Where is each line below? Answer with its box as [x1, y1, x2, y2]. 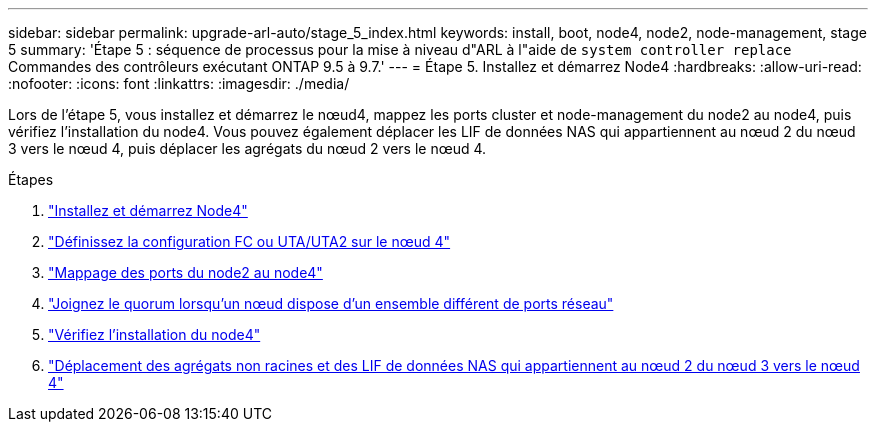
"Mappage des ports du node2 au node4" [48, 264, 323, 281]
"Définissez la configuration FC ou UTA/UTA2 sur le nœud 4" [48, 233, 451, 250]
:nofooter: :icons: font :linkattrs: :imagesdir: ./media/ [8, 75, 350, 92]
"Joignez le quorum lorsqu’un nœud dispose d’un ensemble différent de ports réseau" [48, 295, 614, 312]
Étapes [8, 171, 54, 188]
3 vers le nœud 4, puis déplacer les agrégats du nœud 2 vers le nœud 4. [8, 140, 487, 157]
